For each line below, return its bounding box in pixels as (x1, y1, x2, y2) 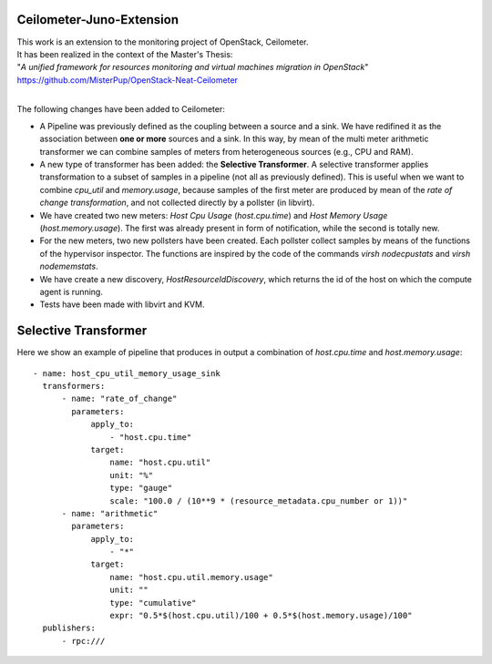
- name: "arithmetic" (61, 508, 159, 518)
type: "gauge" (109, 483, 173, 494)
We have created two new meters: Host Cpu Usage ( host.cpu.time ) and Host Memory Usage (39, 209, 388, 220)
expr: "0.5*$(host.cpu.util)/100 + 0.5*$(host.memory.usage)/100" (109, 610, 413, 621)
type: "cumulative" (109, 598, 197, 608)
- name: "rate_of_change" (61, 393, 178, 404)
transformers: (42, 381, 106, 392)
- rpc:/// (61, 636, 106, 646)
